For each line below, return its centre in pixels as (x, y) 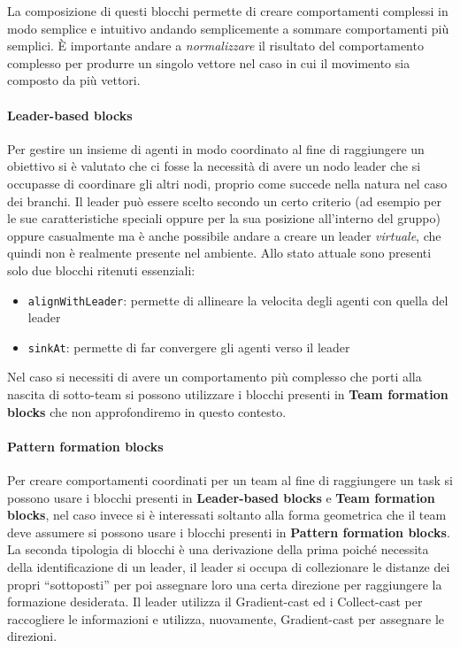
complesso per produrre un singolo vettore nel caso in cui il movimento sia (209, 62)
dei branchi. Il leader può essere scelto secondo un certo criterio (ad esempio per (224, 201)
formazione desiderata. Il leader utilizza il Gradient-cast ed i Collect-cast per (215, 602)
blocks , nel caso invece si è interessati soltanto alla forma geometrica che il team (227, 515)
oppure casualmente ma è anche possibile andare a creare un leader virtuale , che (224, 235)
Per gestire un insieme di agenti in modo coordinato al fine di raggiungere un (216, 148)
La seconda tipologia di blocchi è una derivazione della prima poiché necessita (218, 549)
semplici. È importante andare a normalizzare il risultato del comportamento (215, 46)
